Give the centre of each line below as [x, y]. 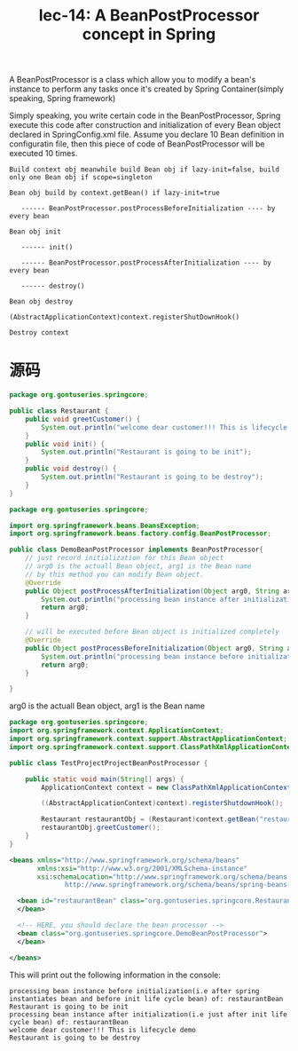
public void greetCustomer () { [83, 419]
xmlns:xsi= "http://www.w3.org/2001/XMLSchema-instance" [142, 868]
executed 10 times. [43, 154]
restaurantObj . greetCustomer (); [101, 828]
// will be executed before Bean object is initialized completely [152, 632]
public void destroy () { [71, 469]
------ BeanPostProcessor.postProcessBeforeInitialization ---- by [148, 209]
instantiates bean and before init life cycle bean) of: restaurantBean [146, 999]
